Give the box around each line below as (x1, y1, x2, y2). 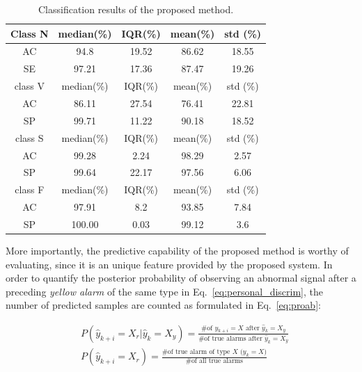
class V (14, 79, 45, 93)
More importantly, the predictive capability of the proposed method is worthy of (6, 243, 349, 257)
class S (15, 130, 44, 145)
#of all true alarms (185, 357, 243, 364)
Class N (10, 26, 49, 40)
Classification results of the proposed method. (38, 2, 234, 16)
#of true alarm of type (162, 348, 230, 355)
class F (15, 182, 45, 197)
